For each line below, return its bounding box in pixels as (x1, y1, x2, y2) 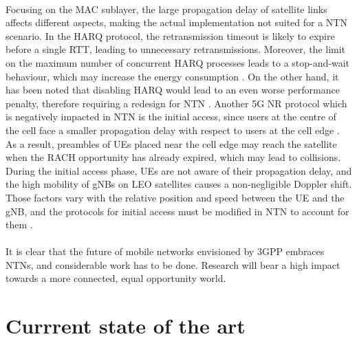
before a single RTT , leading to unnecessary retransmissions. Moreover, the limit (6, 42, 346, 56)
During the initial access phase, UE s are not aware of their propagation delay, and (6, 163, 352, 177)
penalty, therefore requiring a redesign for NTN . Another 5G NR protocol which (6, 96, 347, 110)
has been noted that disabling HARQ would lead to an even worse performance (6, 83, 340, 97)
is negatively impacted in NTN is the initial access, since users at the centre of (6, 109, 336, 124)
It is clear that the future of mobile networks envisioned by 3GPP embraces (6, 244, 325, 259)
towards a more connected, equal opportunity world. (6, 271, 226, 285)
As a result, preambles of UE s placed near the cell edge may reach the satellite (6, 136, 337, 151)
